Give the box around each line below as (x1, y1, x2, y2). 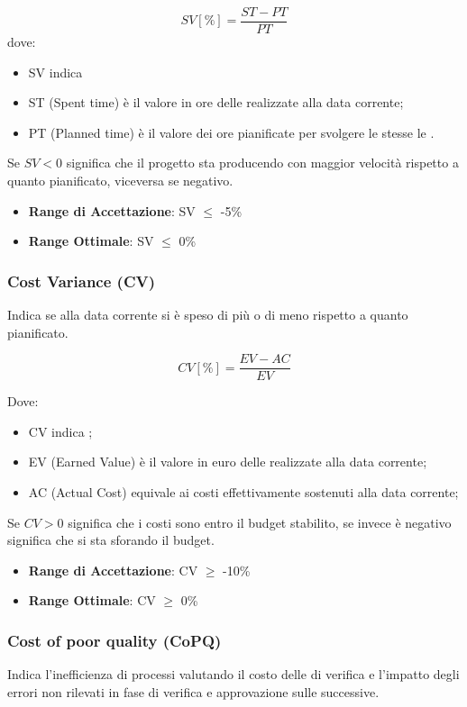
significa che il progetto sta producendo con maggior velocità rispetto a (66, 153, 459, 172)
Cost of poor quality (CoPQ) (7, 629, 222, 651)
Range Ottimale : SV (28, 231, 154, 250)
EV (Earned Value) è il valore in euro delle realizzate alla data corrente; (28, 452, 427, 471)
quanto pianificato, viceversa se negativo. (7, 171, 233, 190)
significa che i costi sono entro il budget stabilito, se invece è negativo (68, 512, 452, 531)
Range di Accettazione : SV (28, 201, 196, 220)
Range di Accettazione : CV (28, 560, 198, 579)
